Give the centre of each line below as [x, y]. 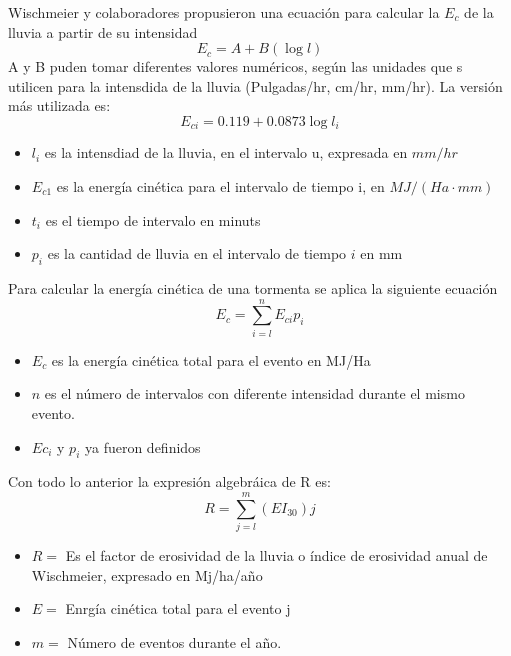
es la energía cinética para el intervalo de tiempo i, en [220, 186]
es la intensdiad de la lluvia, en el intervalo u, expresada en [226, 152]
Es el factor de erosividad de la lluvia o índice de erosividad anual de [276, 555]
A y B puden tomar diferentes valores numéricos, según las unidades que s [235, 66]
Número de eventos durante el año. [174, 641]
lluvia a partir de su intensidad [103, 31]
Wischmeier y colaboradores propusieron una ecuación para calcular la [224, 12]
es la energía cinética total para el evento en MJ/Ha [211, 359]
